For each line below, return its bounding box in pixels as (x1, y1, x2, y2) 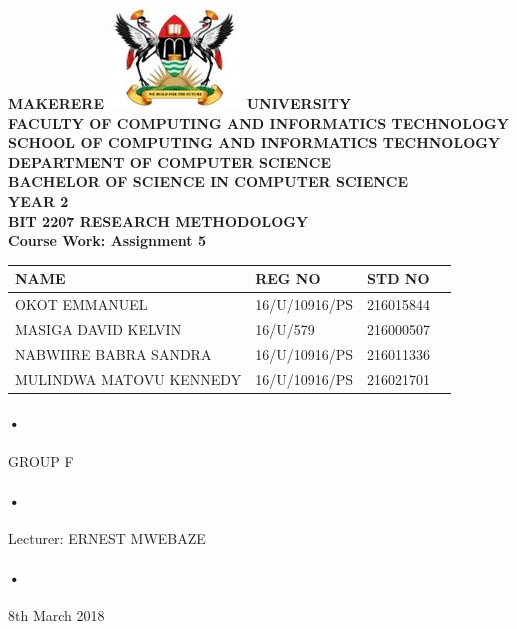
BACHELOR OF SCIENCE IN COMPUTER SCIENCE (8, 171, 409, 192)
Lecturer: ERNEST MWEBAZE (8, 527, 206, 548)
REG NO (255, 268, 321, 289)
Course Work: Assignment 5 (8, 230, 206, 251)
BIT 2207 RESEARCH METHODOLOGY (8, 210, 309, 231)
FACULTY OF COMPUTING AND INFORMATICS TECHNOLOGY (8, 112, 509, 133)
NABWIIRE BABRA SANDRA (15, 343, 212, 364)
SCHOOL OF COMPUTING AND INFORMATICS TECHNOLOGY (8, 132, 501, 153)
